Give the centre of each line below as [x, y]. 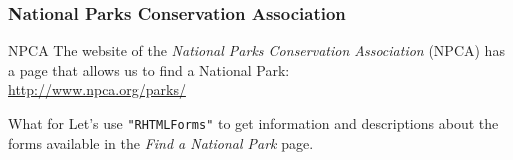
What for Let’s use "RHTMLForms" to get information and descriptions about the [253, 123]
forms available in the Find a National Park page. [161, 142]
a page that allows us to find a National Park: [149, 69]
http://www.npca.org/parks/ [97, 89]
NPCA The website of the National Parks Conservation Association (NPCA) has [256, 50]
